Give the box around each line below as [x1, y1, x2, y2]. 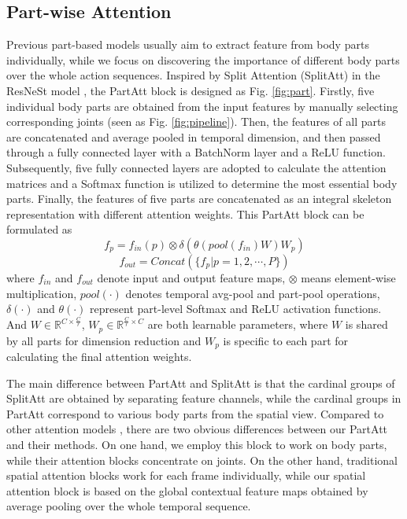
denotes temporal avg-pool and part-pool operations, [125, 285, 380, 301]
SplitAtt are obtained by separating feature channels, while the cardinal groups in [6, 390, 401, 407]
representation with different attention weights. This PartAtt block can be [6, 205, 364, 222]
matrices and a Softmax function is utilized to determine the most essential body [6, 175, 398, 191]
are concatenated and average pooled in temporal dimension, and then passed [6, 128, 381, 145]
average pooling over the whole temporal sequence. [6, 498, 251, 514]
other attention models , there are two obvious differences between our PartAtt [6, 421, 388, 437]
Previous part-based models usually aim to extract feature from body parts [6, 36, 369, 53]
